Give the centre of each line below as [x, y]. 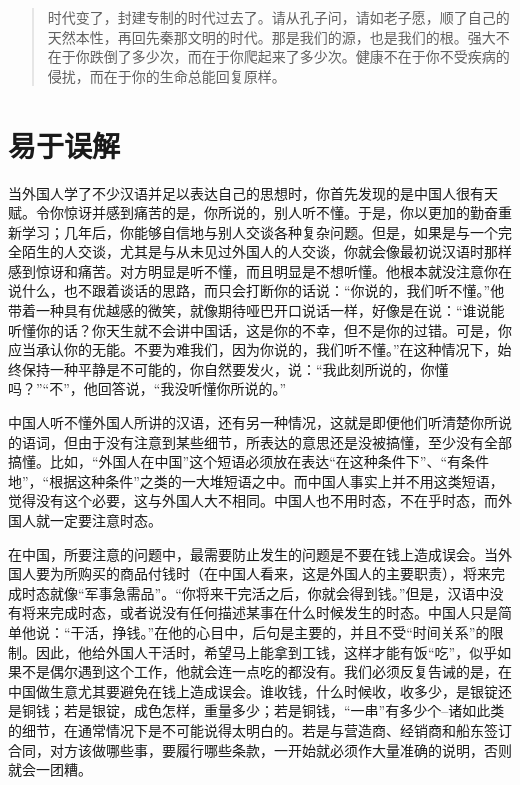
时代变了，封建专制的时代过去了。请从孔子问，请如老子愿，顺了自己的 [278, 17]
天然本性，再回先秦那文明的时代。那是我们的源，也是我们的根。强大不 [278, 36]
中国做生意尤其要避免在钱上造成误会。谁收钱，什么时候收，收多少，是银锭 [253, 690]
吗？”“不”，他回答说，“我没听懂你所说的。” [147, 388]
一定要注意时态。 [105, 520]
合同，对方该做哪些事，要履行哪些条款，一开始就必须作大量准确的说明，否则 [260, 749]
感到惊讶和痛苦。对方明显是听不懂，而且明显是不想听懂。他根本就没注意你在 [260, 270]
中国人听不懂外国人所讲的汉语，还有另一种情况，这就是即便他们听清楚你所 [253, 422]
